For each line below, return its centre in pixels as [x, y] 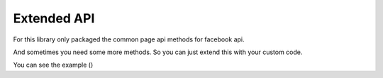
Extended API [54, 18]
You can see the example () [53, 65]
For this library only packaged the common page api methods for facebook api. [129, 39]
